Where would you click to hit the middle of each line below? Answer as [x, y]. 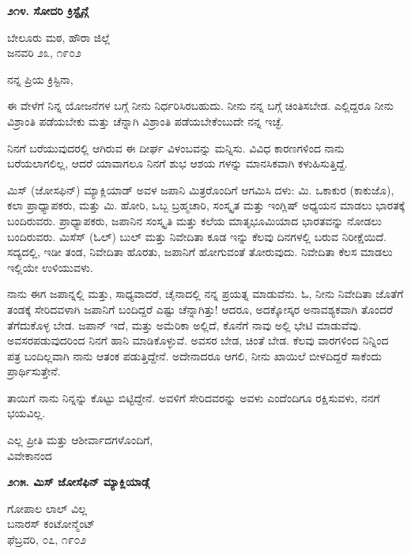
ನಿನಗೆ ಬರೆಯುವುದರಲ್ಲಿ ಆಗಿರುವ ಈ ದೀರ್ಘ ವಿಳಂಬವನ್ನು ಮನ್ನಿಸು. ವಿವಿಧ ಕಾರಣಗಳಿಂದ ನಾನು [176, 147]
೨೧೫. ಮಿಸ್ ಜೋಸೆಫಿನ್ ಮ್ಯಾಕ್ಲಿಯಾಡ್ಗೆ [78, 482]
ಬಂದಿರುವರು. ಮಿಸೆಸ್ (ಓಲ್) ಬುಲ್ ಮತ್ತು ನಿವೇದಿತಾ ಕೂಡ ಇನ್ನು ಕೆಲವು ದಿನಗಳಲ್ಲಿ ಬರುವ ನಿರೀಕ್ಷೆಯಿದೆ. [197, 236]
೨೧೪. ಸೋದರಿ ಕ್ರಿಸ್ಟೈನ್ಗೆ [48, 10]
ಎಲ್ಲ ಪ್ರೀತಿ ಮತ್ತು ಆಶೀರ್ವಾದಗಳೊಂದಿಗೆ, [80, 440]
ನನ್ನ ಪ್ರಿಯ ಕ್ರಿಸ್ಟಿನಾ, [40, 79]
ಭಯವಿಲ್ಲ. [26, 413]
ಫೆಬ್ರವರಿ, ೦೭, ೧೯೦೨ [47, 539]
